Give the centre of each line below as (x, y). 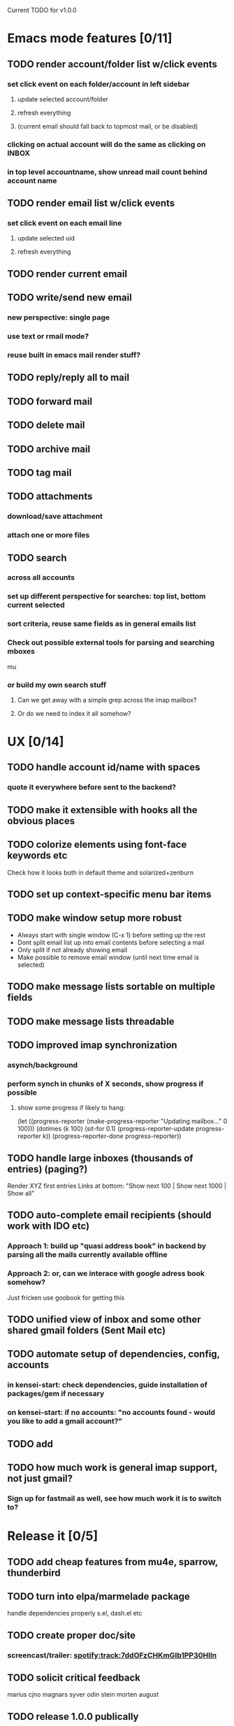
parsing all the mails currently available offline (87, 1255)
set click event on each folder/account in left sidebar (98, 84)
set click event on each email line (65, 223)
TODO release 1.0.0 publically (73, 1717)
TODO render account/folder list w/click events (112, 64)
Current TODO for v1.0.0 (42, 10)
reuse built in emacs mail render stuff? (74, 354)
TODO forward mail (50, 401)
